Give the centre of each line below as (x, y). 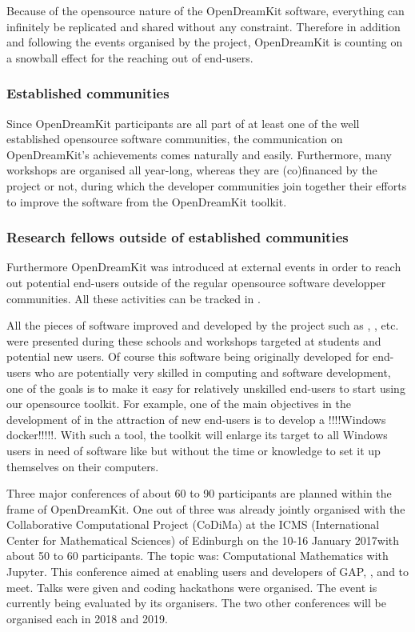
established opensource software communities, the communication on (175, 139)
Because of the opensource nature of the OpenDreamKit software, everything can (206, 10)
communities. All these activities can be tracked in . (134, 298)
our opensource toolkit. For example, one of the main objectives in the (179, 404)
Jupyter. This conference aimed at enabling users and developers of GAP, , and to (208, 572)
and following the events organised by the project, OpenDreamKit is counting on (205, 42)
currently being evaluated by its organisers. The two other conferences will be (196, 603)
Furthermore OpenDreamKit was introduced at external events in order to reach (204, 267)
